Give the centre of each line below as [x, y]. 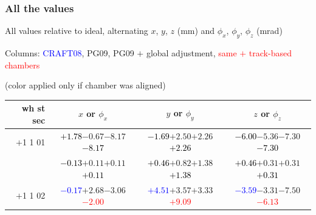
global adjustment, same [191, 53]
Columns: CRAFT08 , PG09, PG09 [70, 53]
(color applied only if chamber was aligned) [85, 85]
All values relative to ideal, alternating [77, 31]
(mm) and [196, 31]
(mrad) [270, 31]
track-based [270, 53]
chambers [22, 64]
